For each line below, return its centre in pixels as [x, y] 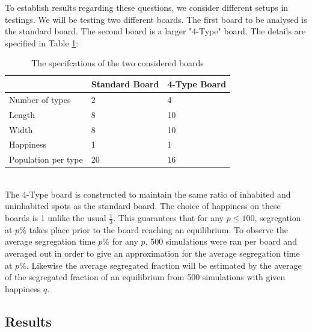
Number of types [40, 99]
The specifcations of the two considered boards [118, 63]
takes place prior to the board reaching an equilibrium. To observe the [159, 229]
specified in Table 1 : [42, 42]
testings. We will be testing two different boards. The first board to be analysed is [156, 19]
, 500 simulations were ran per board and [221, 241]
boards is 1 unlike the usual [56, 218]
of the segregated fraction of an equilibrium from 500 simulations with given [145, 277]
